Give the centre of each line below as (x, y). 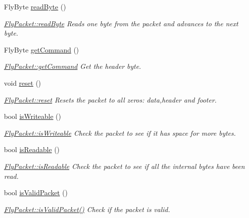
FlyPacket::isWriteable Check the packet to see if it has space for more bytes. (120, 133)
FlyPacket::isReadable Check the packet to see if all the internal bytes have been (124, 166)
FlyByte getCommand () (42, 49)
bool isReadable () (32, 149)
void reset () (23, 82)
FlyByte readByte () (35, 6)
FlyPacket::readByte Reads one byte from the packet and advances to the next (121, 23)
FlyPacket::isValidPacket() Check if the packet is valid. (87, 209)
